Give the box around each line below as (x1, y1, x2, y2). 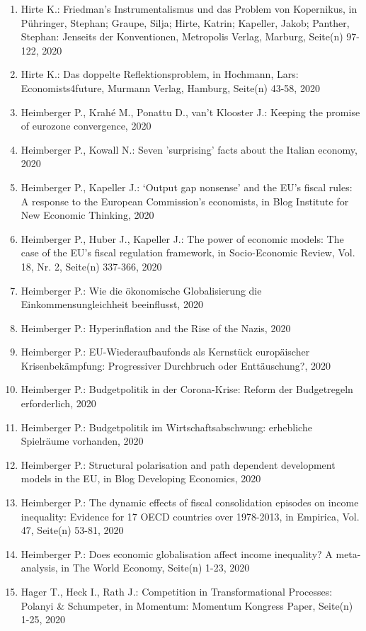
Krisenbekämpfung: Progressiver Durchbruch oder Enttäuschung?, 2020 (21, 358, 331, 373)
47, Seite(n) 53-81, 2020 (21, 523, 124, 538)
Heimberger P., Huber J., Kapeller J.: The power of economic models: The (21, 231, 344, 246)
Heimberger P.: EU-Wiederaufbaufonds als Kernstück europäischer (21, 344, 310, 359)
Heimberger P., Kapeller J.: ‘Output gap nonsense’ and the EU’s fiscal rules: (21, 179, 353, 194)
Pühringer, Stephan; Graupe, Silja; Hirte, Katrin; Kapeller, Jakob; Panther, (21, 15, 350, 30)
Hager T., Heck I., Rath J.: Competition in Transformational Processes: (21, 584, 333, 598)
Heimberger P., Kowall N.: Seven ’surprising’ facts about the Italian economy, (21, 142, 358, 157)
